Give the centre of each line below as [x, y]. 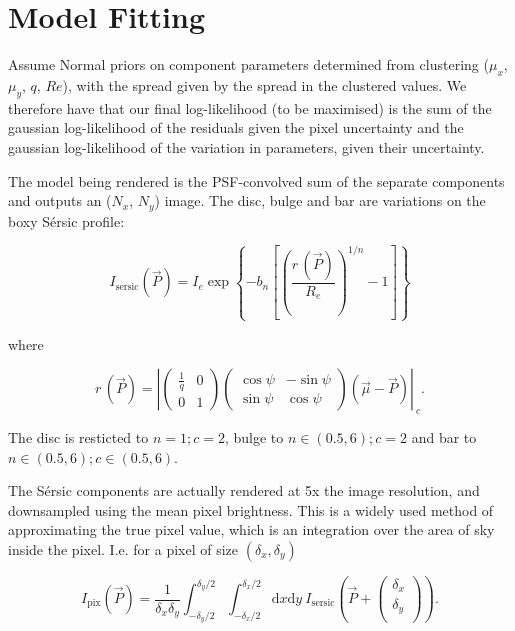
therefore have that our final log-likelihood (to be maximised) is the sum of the [250, 107]
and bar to [444, 436]
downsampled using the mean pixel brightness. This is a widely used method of [251, 509]
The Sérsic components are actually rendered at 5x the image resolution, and [244, 490]
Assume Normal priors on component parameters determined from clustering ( [248, 64]
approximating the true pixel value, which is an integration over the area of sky [251, 529]
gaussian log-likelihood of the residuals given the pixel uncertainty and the [236, 127]
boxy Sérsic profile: [66, 220]
